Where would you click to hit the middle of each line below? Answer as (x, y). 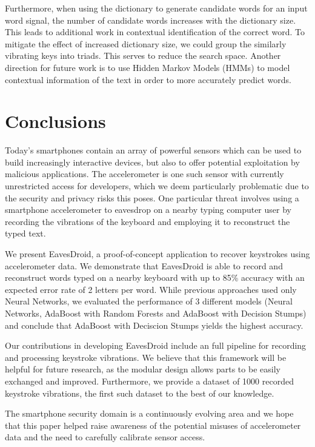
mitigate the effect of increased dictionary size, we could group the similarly (146, 43)
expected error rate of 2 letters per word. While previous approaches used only (151, 289)
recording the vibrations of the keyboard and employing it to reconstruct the (148, 221)
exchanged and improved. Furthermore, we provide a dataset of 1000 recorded (149, 381)
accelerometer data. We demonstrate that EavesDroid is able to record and (144, 265)
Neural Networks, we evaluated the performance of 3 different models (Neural (149, 301)
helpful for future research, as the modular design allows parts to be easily (143, 369)
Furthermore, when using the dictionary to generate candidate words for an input (156, 8)
